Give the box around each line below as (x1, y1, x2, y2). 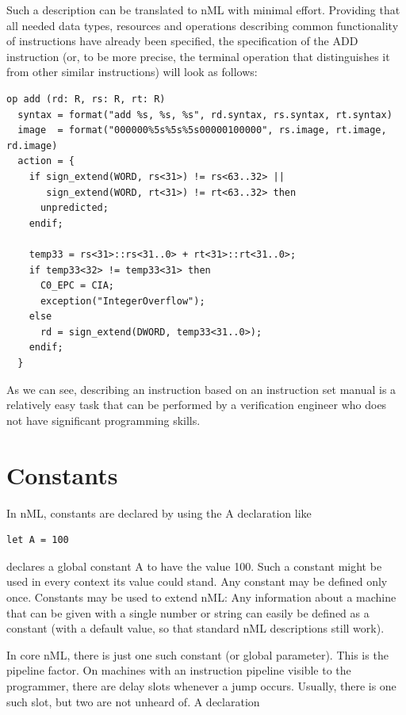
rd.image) (6, 140, 58, 151)
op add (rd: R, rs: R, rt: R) (6, 93, 166, 105)
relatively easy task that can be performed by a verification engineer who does (6, 396, 387, 413)
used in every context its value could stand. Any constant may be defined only (6, 573, 388, 590)
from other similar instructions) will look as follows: (6, 63, 258, 80)
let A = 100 (6, 534, 69, 546)
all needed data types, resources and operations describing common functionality (6, 17, 399, 33)
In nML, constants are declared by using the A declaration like (6, 504, 312, 521)
